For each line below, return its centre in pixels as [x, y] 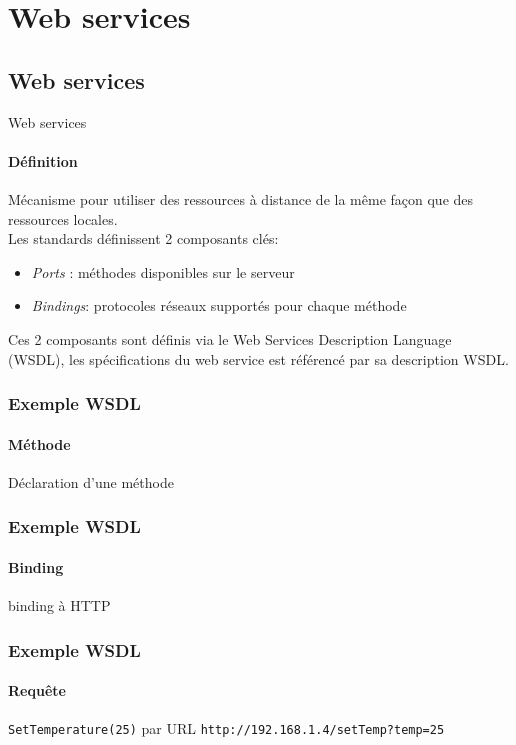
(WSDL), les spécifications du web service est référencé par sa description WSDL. [258, 358]
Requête [37, 690]
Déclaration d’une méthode [91, 481]
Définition [43, 160]
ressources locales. [63, 218]
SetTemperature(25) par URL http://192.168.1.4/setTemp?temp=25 [226, 728]
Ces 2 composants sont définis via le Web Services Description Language [230, 338]
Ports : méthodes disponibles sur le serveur [163, 271]
